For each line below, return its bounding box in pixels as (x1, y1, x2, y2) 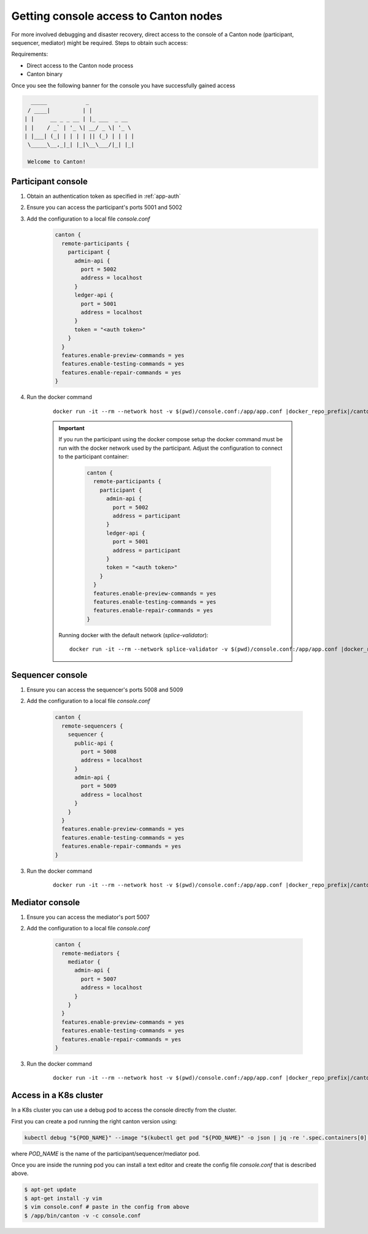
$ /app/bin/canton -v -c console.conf (24, 1212, 141, 1219)
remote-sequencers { (61, 722, 123, 729)
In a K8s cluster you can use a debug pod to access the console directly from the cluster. (11, 1106, 237, 1114)
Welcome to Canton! (28, 159, 86, 165)
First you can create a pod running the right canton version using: (11, 1117, 177, 1125)
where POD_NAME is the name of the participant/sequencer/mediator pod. (11, 1150, 201, 1157)
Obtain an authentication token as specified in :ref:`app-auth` (26, 192, 181, 200)
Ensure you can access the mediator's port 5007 (26, 913, 150, 921)
